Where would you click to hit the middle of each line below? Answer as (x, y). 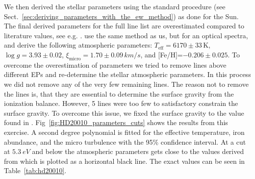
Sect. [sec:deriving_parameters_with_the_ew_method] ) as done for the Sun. (121, 16)
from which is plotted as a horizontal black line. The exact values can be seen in (125, 161)
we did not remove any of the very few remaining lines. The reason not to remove (126, 84)
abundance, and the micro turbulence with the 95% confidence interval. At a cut (125, 141)
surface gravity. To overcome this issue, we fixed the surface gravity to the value (124, 113)
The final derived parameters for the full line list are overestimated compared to (124, 26)
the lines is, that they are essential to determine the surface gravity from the (119, 93)
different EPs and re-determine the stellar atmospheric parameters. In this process (127, 74)
